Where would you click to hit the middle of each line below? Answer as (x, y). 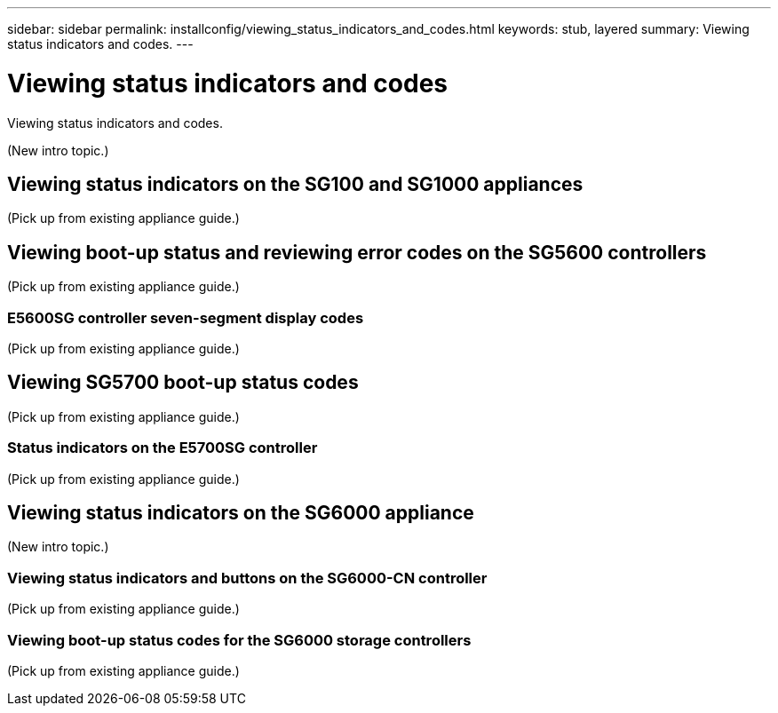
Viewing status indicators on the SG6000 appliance (241, 512)
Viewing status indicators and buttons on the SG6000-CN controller (247, 578)
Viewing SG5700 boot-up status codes (183, 383)
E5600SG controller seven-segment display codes (186, 317)
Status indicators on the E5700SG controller (163, 448)
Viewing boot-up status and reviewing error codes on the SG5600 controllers (357, 252)
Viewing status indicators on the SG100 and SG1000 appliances (295, 184)
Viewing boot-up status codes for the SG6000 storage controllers (239, 640)
